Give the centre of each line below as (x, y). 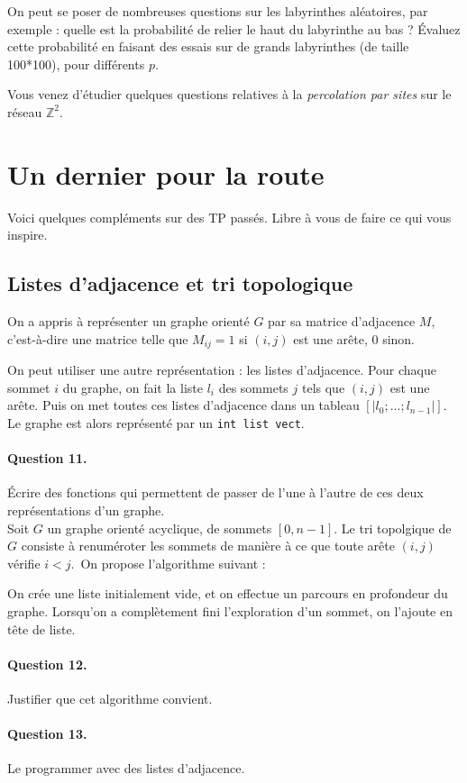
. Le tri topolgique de (393, 528)
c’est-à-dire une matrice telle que (98, 338)
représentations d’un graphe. (86, 510)
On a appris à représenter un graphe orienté (128, 321)
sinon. (398, 338)
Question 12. (47, 664)
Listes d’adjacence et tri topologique (180, 283)
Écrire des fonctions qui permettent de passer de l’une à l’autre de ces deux (215, 492)
